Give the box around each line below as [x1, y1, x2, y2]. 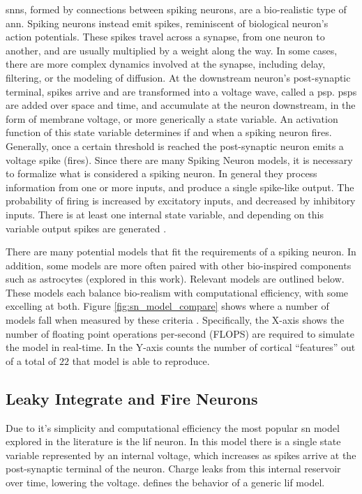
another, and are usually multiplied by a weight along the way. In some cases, [6, 43, 338, 57]
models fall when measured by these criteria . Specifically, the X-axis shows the [6, 313, 345, 327]
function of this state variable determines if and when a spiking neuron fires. [6, 125, 332, 140]
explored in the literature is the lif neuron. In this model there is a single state [6, 434, 341, 449]
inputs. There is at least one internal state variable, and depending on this [6, 207, 324, 221]
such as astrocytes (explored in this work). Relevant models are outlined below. [6, 271, 345, 286]
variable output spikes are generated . [6, 220, 167, 235]
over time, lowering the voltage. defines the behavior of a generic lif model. [6, 475, 325, 490]
